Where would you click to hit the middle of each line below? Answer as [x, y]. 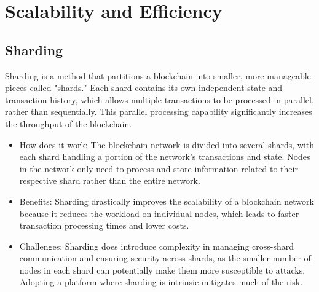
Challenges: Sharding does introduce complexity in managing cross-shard [157, 246]
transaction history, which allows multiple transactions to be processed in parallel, [159, 99]
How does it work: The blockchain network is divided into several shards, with [167, 144]
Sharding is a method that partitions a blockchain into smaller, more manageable [158, 75]
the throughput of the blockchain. [69, 123]
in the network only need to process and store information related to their [159, 168]
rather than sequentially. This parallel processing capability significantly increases [159, 112]
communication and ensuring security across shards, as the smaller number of [165, 258]
